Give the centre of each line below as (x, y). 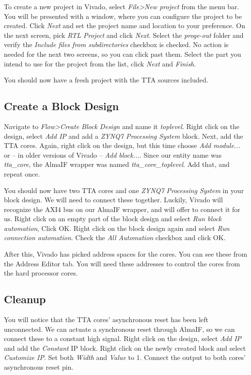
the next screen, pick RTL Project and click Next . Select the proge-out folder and (124, 35)
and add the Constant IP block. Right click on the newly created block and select (125, 348)
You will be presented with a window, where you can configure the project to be (123, 16)
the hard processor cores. (41, 273)
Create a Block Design (62, 106)
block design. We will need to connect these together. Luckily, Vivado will (113, 200)
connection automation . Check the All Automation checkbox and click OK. (115, 237)
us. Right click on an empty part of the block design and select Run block (113, 219)
